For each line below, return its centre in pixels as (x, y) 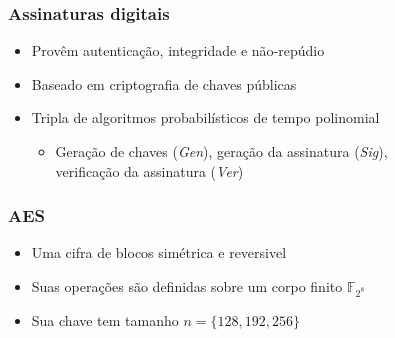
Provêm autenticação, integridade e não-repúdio (178, 50)
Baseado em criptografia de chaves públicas (164, 83)
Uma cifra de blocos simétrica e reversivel (159, 252)
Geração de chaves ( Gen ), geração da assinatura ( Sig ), (221, 151)
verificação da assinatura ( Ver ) (149, 170)
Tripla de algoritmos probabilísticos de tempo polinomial (205, 117)
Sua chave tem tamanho (105, 319)
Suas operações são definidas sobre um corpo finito (187, 286)
